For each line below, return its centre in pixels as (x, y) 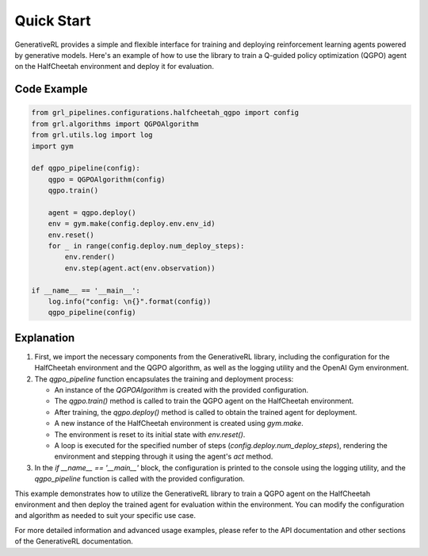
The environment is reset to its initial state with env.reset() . (150, 434)
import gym (52, 146)
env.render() (90, 257)
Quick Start (53, 21)
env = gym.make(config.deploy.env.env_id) (132, 224)
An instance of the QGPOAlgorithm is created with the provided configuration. (182, 390)
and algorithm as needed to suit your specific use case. (105, 516)
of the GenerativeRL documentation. (74, 541)
